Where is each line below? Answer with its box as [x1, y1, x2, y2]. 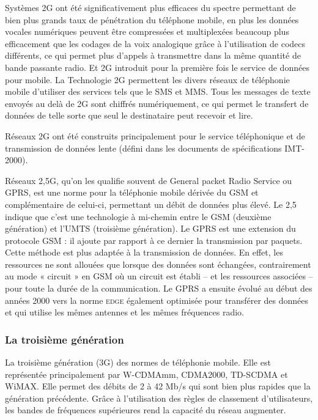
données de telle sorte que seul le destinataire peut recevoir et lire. [5, 109, 253, 122]
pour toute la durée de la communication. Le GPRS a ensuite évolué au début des [5, 282, 312, 295]
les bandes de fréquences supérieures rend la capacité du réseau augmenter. [5, 403, 286, 416]
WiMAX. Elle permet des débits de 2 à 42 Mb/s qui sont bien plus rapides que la [5, 380, 311, 392]
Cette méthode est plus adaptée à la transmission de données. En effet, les [5, 246, 283, 259]
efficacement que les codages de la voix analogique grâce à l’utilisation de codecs [5, 37, 306, 50]
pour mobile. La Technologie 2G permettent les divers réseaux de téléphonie [5, 73, 290, 86]
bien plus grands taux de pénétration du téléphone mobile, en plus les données [5, 13, 299, 26]
